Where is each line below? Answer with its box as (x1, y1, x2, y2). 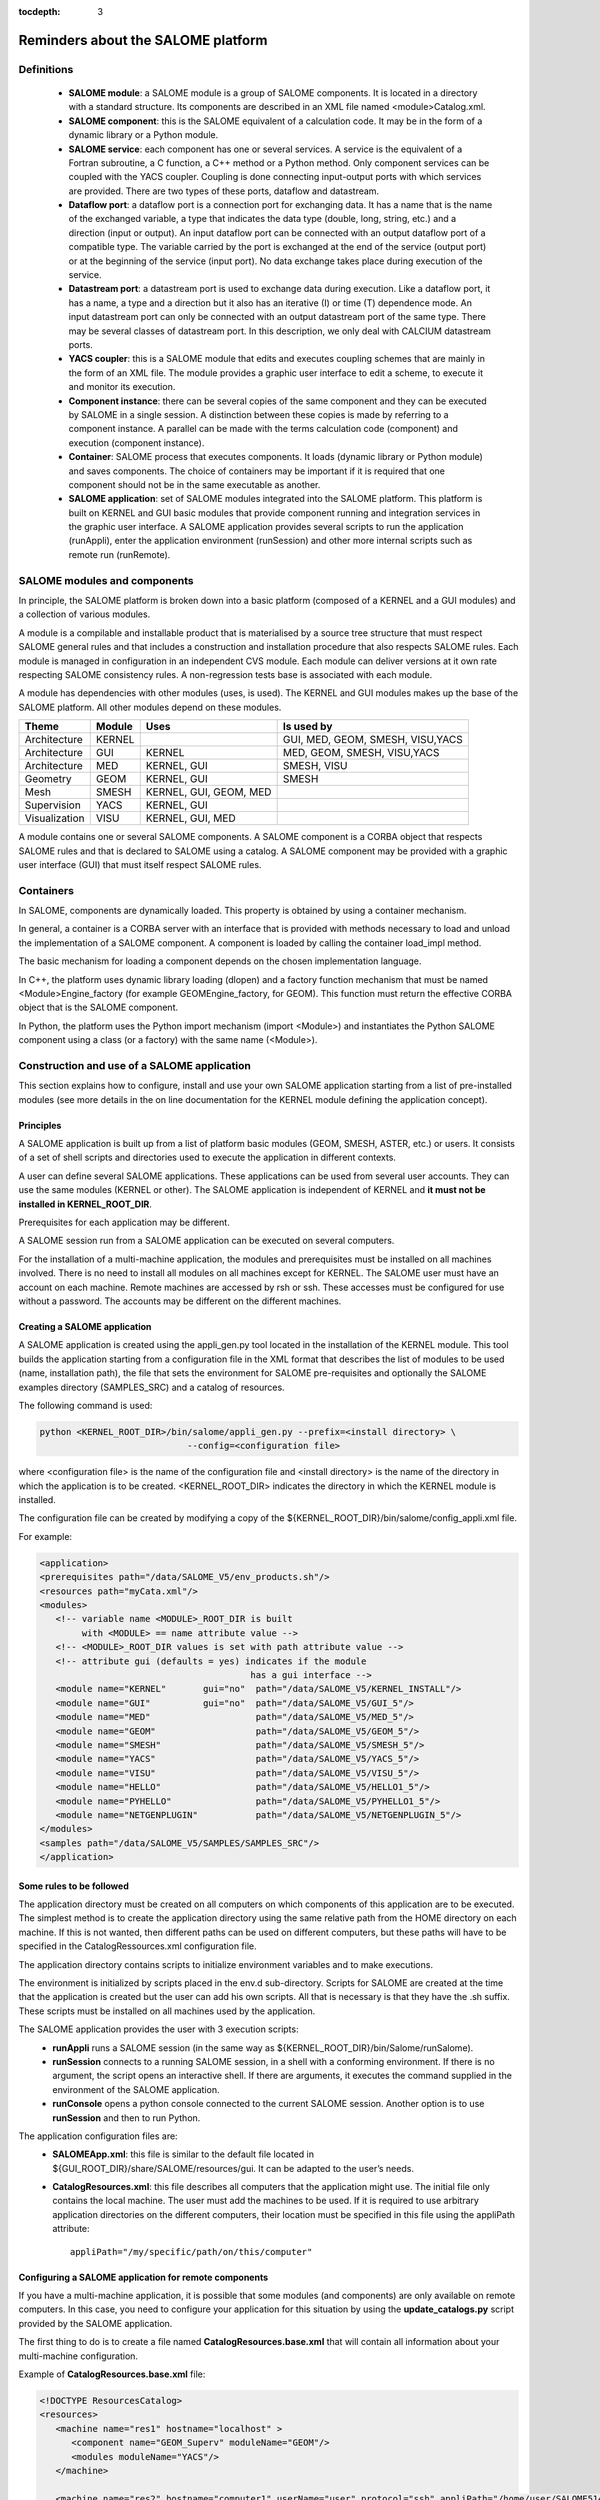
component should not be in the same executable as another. (68, 478, 321, 490)
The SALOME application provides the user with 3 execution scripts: (18, 2023, 299, 2035)
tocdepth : (18, 6, 61, 17)
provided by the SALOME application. (18, 2317, 173, 2329)
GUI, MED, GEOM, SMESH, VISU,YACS (282, 733, 464, 747)
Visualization (24, 811, 85, 825)
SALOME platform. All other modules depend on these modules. (18, 701, 282, 713)
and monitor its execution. (68, 381, 176, 393)
